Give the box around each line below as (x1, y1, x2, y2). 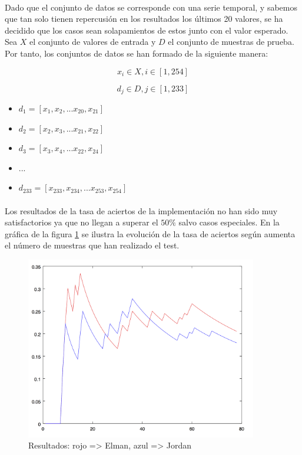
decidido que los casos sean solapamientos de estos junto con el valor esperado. (5, 24, 288, 36)
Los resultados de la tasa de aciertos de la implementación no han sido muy (5, 204, 278, 217)
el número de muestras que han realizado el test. (5, 239, 180, 251)
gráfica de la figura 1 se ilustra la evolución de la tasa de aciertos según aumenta (5, 227, 296, 240)
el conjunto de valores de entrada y (29, 35, 156, 48)
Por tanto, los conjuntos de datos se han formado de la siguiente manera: (5, 47, 268, 59)
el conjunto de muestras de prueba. (168, 35, 294, 48)
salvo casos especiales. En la (178, 216, 280, 228)
